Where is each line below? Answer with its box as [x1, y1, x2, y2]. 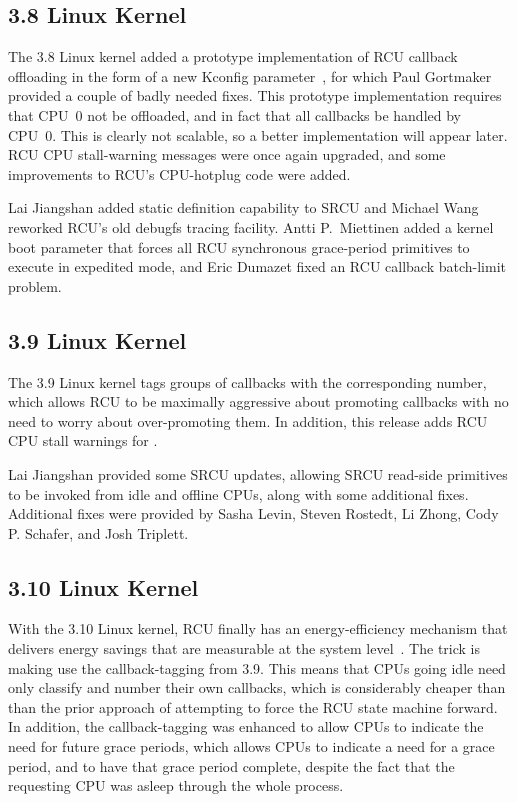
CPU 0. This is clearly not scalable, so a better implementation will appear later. [8, 124, 508, 145]
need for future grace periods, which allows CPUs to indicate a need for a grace [8, 736, 495, 757]
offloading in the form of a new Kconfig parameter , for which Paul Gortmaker [8, 65, 492, 86]
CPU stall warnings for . [8, 430, 158, 451]
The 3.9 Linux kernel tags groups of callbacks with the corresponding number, [8, 371, 487, 392]
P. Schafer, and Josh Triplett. [8, 522, 189, 543]
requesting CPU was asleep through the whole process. [8, 775, 344, 796]
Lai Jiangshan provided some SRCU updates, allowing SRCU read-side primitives [8, 463, 508, 484]
